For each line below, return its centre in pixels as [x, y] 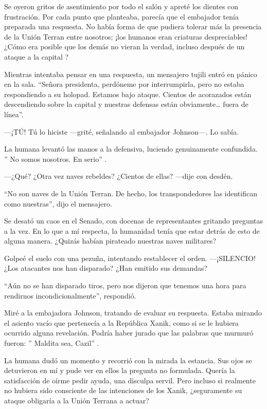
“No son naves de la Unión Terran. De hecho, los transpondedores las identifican [131, 193]
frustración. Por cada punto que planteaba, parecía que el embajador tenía [121, 16]
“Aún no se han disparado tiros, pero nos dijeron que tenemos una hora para [125, 285]
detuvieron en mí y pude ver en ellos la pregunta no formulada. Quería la [120, 370]
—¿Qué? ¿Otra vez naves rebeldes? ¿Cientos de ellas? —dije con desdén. [119, 176]
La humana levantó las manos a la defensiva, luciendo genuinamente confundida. [131, 149]
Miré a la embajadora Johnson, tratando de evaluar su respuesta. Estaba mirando [133, 313]
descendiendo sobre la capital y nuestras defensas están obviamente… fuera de [126, 104]
